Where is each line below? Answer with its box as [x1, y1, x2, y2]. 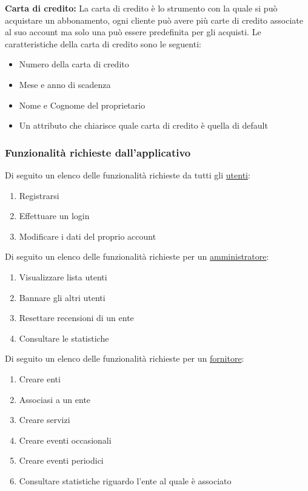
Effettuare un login [19, 209, 90, 222]
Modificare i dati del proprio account [19, 229, 156, 242]
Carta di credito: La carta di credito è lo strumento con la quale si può [5, 2, 278, 14]
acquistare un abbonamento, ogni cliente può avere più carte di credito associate [5, 13, 303, 26]
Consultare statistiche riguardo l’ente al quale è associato [19, 474, 232, 487]
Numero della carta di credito [19, 58, 129, 70]
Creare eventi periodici [19, 454, 104, 467]
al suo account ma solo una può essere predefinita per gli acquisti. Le [5, 25, 261, 38]
